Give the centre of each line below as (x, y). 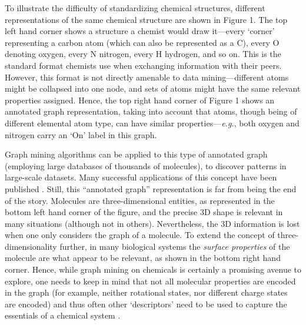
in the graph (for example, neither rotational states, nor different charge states (146, 292)
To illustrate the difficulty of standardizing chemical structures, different (135, 8)
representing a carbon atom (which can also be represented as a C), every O (142, 42)
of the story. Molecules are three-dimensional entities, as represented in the (140, 200)
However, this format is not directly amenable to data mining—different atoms (147, 77)
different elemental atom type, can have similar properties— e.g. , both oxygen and (152, 123)
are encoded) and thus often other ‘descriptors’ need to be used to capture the (146, 304)
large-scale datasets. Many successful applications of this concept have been (141, 177)
